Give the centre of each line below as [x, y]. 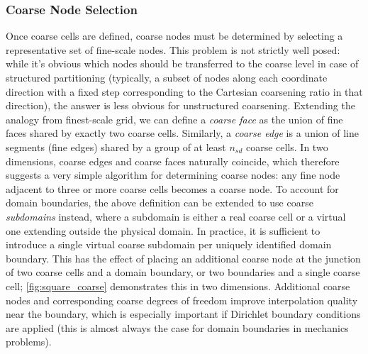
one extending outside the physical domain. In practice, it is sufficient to [163, 230]
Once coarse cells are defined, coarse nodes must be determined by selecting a [174, 36]
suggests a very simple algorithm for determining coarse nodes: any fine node [173, 175]
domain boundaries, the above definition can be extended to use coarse [160, 203]
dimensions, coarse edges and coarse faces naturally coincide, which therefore [173, 161]
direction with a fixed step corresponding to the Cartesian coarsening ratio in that [184, 91]
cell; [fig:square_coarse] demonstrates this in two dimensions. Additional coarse [178, 286]
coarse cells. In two [287, 146]
